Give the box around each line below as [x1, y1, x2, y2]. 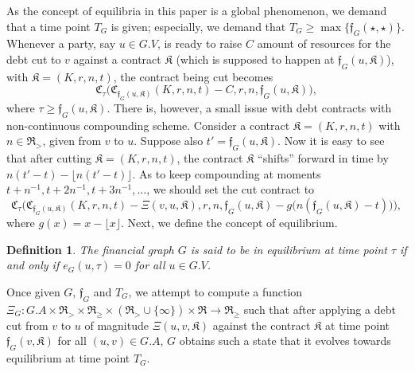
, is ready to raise [157, 35, 242, 52]
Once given [6, 283, 60, 300]
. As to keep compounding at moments [132, 165, 321, 182]
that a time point [6, 18, 91, 34]
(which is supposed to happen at [176, 50, 335, 67]
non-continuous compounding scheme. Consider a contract [6, 116, 290, 133]
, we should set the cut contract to [146, 181, 315, 198]
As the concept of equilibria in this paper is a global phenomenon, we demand [6, 2, 387, 18]
